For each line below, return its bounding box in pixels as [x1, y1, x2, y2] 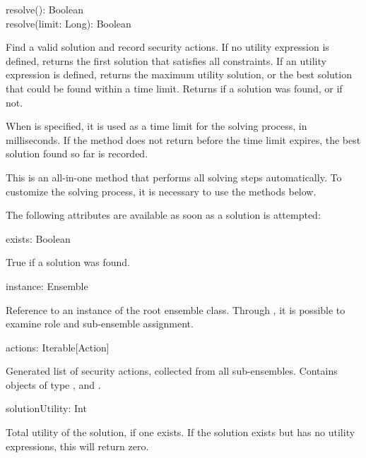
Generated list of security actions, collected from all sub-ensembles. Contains [6, 363, 338, 378]
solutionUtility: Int [6, 401, 87, 416]
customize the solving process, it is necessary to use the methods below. [6, 183, 317, 198]
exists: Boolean [6, 231, 71, 246]
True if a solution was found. [6, 255, 130, 270]
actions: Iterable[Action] [6, 339, 110, 354]
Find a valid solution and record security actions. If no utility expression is [6, 40, 329, 54]
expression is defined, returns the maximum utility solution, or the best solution [6, 67, 352, 82]
